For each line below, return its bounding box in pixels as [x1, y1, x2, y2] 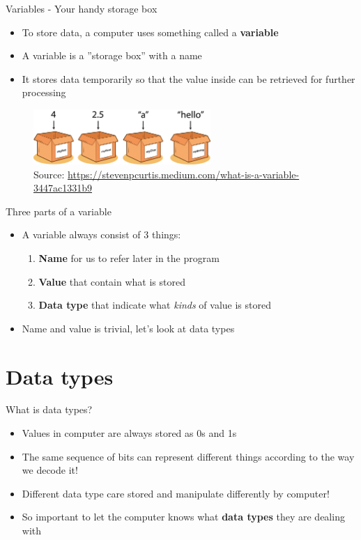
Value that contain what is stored [38, 274, 185, 288]
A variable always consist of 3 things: [22, 227, 181, 242]
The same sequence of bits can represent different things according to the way [22, 449, 355, 463]
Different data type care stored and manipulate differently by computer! [22, 486, 330, 500]
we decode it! [22, 463, 78, 477]
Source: [33, 167, 65, 181]
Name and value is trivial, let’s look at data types [22, 321, 235, 335]
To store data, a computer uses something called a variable [22, 24, 279, 39]
